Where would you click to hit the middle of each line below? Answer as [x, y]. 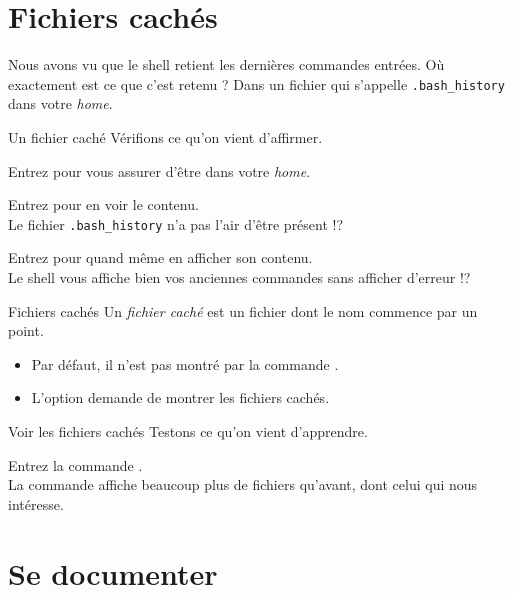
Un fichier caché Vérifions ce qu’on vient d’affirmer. [165, 136]
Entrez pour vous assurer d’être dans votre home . [159, 170]
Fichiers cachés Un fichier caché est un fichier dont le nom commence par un [243, 310]
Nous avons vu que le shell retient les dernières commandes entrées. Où [226, 64]
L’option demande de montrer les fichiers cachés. [180, 397]
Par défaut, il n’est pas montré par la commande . [185, 363]
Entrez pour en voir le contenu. [103, 204]
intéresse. [36, 503]
